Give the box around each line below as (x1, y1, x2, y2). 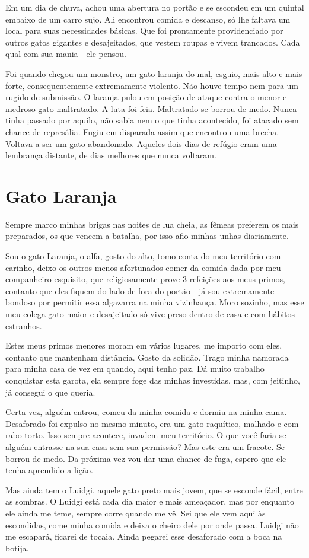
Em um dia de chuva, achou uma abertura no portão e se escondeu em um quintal (5, 1, 304, 13)
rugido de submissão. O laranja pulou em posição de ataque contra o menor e (5, 91, 287, 103)
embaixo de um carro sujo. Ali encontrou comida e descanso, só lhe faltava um (5, 12, 291, 25)
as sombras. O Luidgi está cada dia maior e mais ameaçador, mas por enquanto (5, 495, 294, 508)
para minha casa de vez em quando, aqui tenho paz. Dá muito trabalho (5, 362, 265, 375)
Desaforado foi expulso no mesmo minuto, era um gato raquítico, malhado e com (5, 417, 299, 429)
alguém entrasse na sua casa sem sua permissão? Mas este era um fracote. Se (5, 440, 285, 452)
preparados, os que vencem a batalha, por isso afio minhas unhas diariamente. (5, 229, 289, 242)
